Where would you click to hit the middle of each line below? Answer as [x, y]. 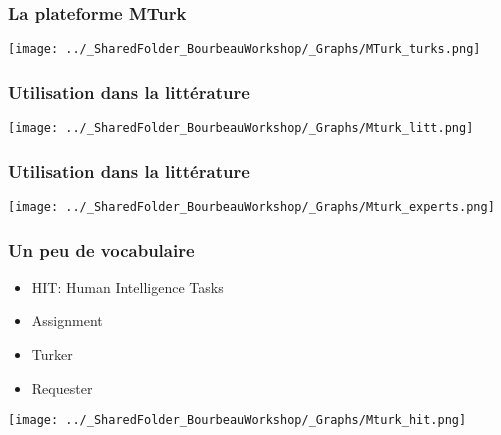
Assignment [67, 320]
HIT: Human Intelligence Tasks [127, 286]
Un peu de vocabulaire [101, 249]
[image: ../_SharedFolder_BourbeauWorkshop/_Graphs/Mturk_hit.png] [237, 420]
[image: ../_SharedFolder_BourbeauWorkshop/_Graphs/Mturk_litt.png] [241, 128]
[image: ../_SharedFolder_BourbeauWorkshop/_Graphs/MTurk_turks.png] [244, 49]
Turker [52, 354]
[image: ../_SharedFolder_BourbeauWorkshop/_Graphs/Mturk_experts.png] [251, 206]
